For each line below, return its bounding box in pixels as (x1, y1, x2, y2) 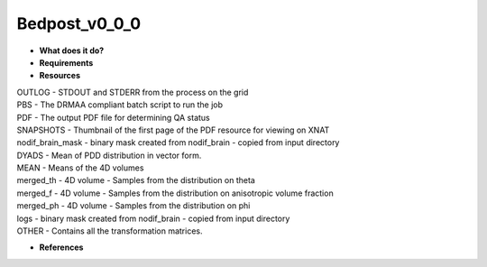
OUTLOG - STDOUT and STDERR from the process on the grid (16, 87, 249, 97)
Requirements (39, 57, 94, 68)
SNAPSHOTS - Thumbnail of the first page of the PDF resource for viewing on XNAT (16, 124, 330, 135)
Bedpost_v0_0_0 (16, 14, 142, 33)
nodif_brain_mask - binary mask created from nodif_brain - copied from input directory (16, 137, 340, 148)
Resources (39, 70, 81, 81)
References (39, 242, 84, 253)
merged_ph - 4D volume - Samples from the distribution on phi (16, 200, 251, 211)
